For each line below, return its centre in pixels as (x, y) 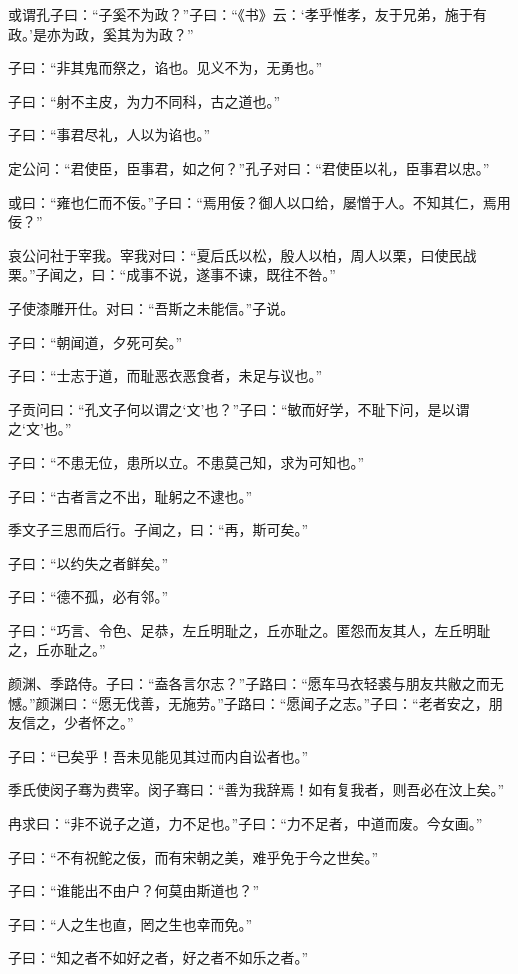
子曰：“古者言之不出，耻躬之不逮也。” (130, 495)
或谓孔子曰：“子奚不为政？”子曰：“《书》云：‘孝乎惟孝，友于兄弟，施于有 (247, 14)
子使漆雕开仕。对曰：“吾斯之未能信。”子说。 (151, 307)
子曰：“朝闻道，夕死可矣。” (95, 341)
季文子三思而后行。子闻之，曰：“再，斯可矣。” (158, 529)
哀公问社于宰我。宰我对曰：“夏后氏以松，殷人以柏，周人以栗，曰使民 (235, 254)
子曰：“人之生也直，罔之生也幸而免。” (130, 923)
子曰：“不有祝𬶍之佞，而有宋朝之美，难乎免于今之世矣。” (193, 856)
